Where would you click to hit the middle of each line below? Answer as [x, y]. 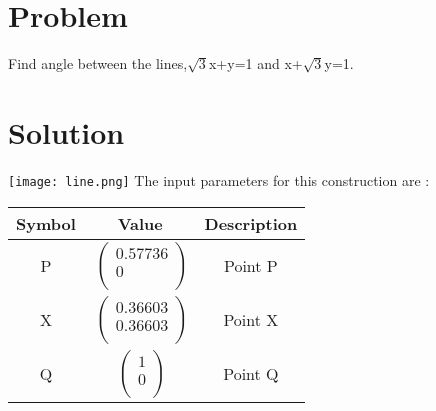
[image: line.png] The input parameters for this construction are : [219, 179]
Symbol [46, 223]
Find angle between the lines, [98, 63]
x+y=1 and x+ [255, 63]
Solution [66, 131]
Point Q [251, 373]
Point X [251, 319]
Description [251, 223]
